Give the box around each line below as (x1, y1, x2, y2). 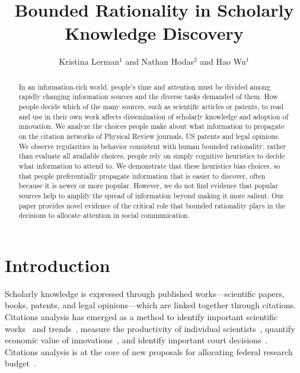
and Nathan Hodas (125, 55, 194, 68)
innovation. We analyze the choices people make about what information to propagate (18, 121, 285, 131)
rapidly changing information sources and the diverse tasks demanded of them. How (18, 91, 278, 102)
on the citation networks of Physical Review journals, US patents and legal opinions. (18, 131, 280, 141)
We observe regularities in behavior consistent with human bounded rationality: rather (18, 141, 286, 151)
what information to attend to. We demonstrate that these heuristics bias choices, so (18, 160, 280, 170)
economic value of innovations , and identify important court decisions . (5, 334, 268, 346)
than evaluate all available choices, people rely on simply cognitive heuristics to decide (18, 151, 285, 161)
